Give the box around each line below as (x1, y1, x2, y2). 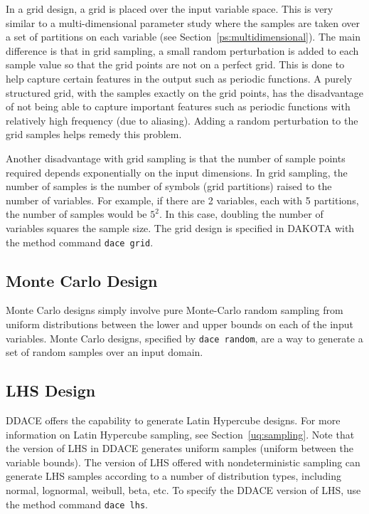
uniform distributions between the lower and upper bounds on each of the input (6, 316, 353, 331)
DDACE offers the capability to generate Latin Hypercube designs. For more (6, 413, 341, 427)
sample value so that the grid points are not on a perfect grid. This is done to (6, 57, 345, 72)
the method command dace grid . (6, 234, 154, 249)
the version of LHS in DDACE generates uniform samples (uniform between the (6, 441, 353, 456)
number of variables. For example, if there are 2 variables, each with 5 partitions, (6, 192, 359, 207)
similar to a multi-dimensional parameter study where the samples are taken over (6, 15, 360, 30)
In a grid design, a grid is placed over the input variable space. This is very (6, 1, 333, 16)
